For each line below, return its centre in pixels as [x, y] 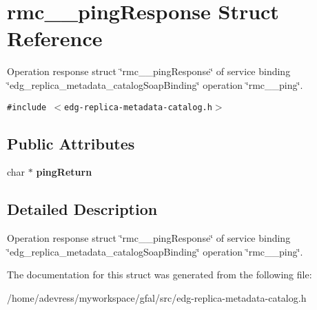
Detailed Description [82, 209]
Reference [55, 38]
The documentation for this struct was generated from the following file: [160, 275]
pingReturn [64, 172]
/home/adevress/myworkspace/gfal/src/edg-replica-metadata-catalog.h [157, 297]
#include [27, 107]
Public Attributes [71, 143]
